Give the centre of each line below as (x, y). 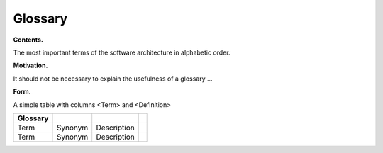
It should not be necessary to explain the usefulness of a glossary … (113, 79)
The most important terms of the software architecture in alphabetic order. (122, 52)
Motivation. (30, 66)
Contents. (28, 40)
